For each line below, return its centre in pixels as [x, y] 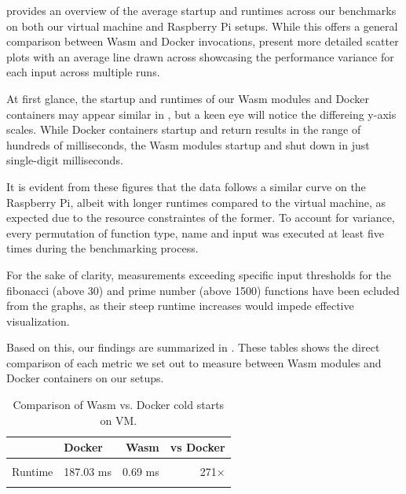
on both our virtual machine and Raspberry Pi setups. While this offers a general [202, 26]
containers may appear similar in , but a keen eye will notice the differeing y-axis [201, 114]
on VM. [119, 420]
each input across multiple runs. [83, 72]
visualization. [38, 321]
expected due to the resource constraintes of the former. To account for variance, [201, 218]
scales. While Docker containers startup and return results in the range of [184, 129]
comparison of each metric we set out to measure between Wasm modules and [194, 362]
